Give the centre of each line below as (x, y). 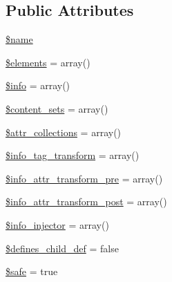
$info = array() (38, 85)
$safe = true (32, 271)
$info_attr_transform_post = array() (86, 201)
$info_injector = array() (57, 224)
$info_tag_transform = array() (73, 155)
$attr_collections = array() (64, 132)
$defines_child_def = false (62, 248)
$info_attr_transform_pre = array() (84, 178)
